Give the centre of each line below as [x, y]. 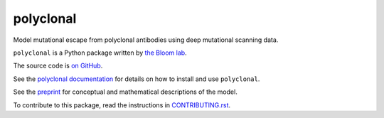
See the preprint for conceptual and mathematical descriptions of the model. [125, 92]
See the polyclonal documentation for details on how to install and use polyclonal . [137, 79]
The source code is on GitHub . [58, 66]
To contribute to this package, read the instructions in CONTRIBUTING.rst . [122, 105]
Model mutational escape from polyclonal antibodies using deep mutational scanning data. [146, 40]
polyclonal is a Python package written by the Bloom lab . [100, 53]
